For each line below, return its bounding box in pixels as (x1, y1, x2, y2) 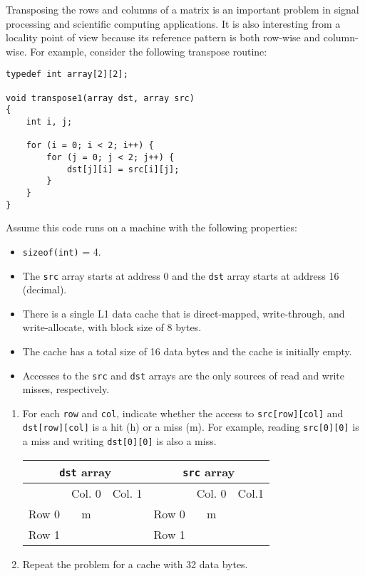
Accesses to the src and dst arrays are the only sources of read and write (22, 367, 344, 382)
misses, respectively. (22, 382, 110, 397)
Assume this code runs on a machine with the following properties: (6, 220, 297, 235)
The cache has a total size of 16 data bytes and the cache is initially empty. (22, 343, 352, 358)
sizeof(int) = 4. (22, 244, 101, 258)
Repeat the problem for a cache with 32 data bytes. (22, 556, 248, 571)
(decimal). (22, 282, 67, 297)
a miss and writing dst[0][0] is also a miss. (22, 434, 217, 449)
